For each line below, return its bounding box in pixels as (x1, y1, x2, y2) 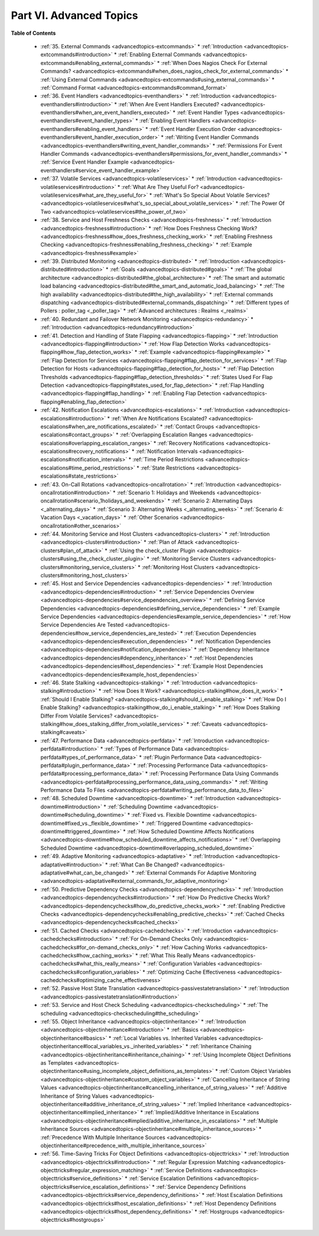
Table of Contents (11, 30, 56, 37)
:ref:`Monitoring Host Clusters (142, 563, 214, 570)
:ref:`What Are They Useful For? (121, 183, 199, 190)
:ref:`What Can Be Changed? (109, 861, 179, 868)
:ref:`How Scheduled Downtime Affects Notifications (127, 828, 255, 835)
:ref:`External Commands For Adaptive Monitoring (135, 869, 257, 876)
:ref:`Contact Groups (164, 423, 214, 430)
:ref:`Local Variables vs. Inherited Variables (112, 1034, 217, 1042)
